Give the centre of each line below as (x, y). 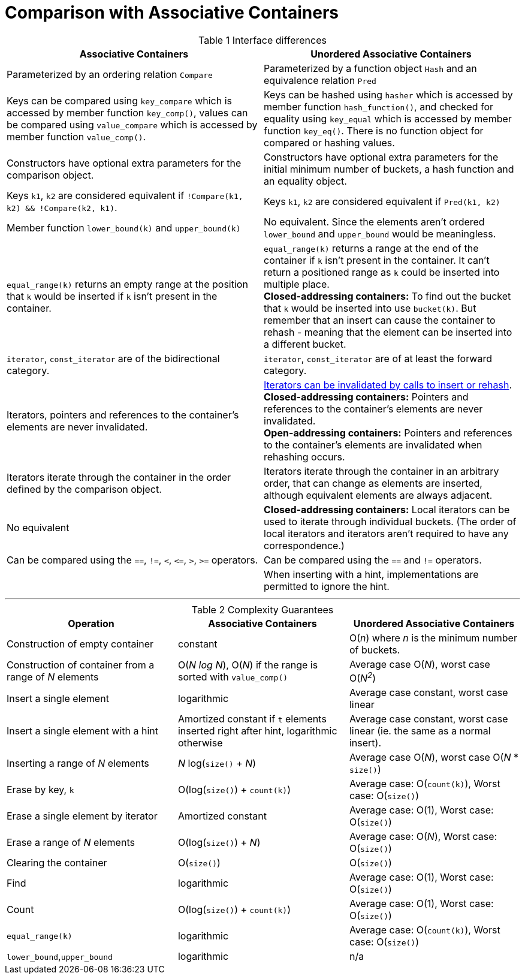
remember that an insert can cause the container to (380, 320)
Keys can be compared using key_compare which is (119, 100)
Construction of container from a (81, 665)
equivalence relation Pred (320, 80)
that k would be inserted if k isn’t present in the (112, 296)
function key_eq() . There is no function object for (374, 130)
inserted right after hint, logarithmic (257, 731)
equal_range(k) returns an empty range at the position (127, 284)
